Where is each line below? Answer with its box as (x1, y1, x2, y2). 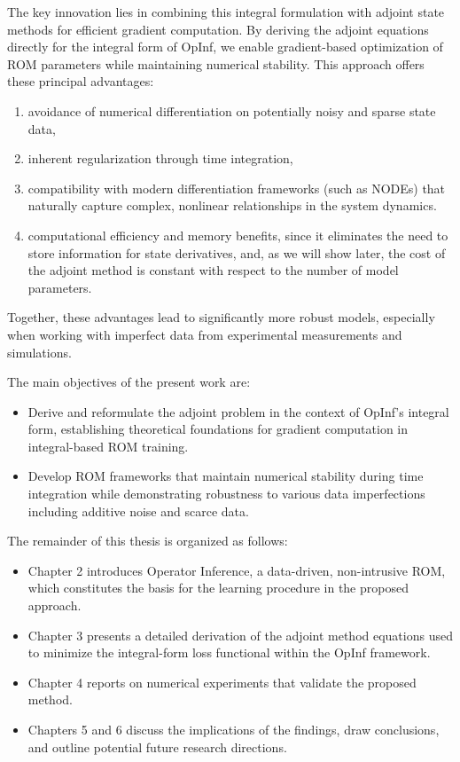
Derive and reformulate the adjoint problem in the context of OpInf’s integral (27, 402, 449, 420)
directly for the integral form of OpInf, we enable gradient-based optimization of (7, 37, 443, 56)
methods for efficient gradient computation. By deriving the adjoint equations (7, 20, 429, 38)
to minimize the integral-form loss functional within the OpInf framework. (27, 643, 431, 662)
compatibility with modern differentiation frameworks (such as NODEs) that (27, 178, 446, 197)
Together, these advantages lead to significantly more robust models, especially (7, 308, 435, 326)
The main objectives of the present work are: (7, 373, 251, 391)
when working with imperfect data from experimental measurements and (7, 325, 402, 343)
